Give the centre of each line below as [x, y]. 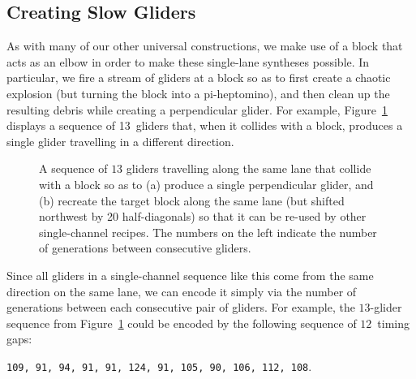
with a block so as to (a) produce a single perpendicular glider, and [206, 184]
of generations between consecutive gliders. [145, 248]
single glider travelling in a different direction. [120, 141]
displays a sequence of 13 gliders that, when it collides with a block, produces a [205, 125]
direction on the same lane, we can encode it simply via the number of [182, 291]
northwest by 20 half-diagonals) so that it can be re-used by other [203, 216]
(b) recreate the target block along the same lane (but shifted [192, 200]
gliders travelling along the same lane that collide [249, 168]
